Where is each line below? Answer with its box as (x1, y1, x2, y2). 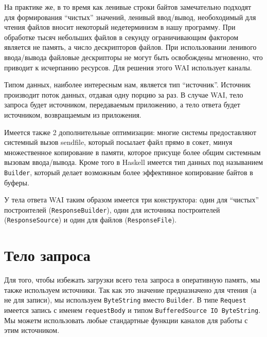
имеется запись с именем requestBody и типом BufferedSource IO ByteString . (4, 305, 261, 315)
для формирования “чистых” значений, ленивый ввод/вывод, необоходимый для (4, 11, 256, 22)
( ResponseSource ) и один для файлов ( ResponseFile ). (4, 214, 177, 225)
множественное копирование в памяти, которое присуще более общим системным (4, 146, 261, 157)
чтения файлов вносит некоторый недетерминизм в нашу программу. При (4, 22, 236, 32)
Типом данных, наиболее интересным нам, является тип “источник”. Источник (4, 79, 251, 90)
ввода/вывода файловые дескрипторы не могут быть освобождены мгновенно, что (4, 51, 263, 62)
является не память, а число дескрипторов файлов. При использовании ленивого (4, 42, 257, 52)
